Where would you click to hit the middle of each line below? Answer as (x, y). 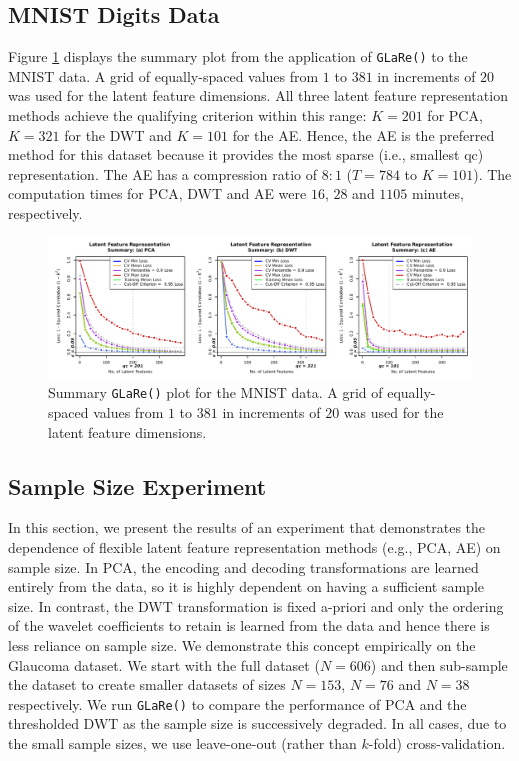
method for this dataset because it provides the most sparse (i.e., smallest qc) (246, 154)
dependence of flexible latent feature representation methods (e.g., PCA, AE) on (254, 547)
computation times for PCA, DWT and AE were (157, 193)
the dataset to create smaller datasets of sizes (147, 684)
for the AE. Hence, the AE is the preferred (363, 134)
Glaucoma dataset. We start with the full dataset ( (164, 664)
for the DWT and (118, 134)
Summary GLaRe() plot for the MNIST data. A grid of (215, 392)
